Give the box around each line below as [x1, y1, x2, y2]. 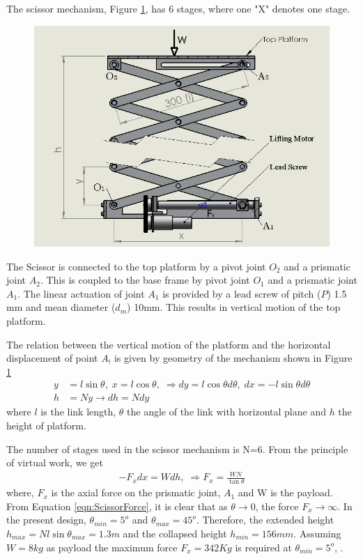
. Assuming [293, 526, 341, 540]
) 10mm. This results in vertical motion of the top [127, 300, 341, 314]
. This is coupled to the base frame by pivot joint [40, 273, 250, 287]
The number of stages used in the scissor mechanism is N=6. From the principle [6, 441, 348, 456]
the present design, [6, 512, 86, 527]
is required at [235, 539, 292, 554]
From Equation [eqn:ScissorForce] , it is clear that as [6, 498, 228, 513]
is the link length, [40, 404, 116, 419]
